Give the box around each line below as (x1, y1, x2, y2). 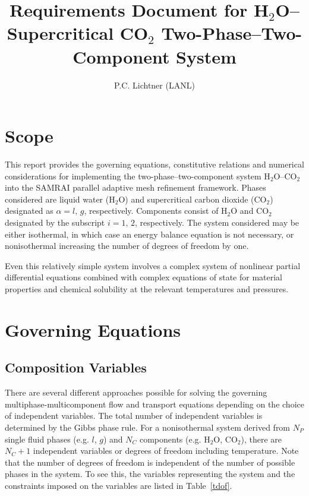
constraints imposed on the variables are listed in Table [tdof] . (5, 479, 232, 491)
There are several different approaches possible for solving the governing (5, 386, 267, 399)
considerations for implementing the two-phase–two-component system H (5, 169, 270, 182)
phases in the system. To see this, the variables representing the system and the (5, 467, 295, 480)
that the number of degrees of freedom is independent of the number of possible (5, 456, 295, 468)
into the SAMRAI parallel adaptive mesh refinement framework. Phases (5, 181, 266, 194)
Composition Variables (5, 358, 147, 377)
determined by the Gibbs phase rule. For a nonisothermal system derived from (5, 421, 291, 433)
